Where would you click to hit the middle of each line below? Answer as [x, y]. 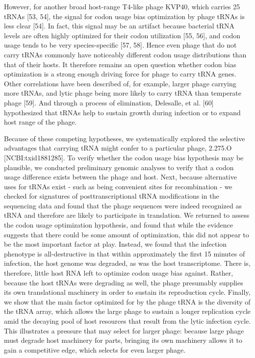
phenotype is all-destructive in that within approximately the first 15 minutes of [125, 253]
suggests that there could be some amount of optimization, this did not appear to [127, 234]
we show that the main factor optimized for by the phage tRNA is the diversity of [127, 301]
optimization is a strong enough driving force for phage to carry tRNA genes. [120, 74]
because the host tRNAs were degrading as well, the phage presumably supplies [124, 282]
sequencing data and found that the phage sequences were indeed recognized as [123, 205]
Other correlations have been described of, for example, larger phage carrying [120, 83]
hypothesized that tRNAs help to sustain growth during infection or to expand [122, 112]
